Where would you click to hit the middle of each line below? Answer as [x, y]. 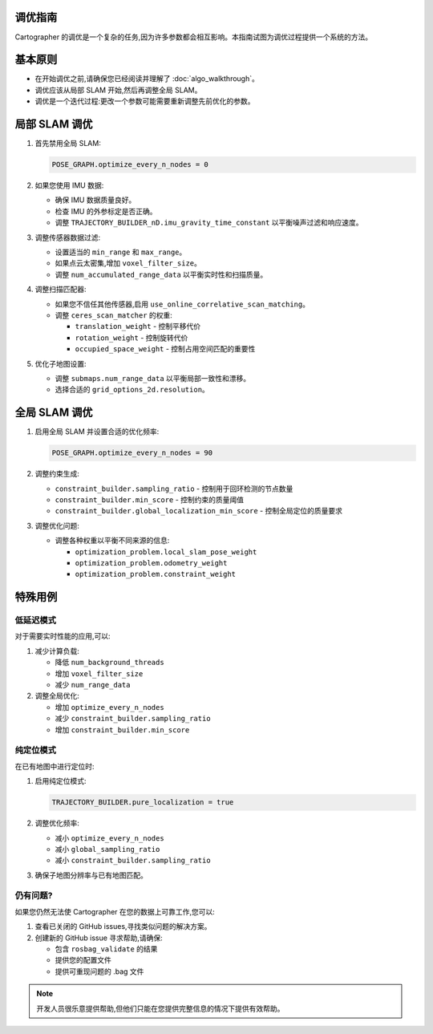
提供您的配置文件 [83, 960]
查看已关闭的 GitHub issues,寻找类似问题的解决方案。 [123, 927]
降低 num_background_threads [109, 663]
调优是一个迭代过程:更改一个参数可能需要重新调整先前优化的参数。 [145, 101]
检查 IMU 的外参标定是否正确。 [106, 211]
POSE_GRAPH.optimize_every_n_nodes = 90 [132, 453]
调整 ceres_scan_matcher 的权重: [113, 315]
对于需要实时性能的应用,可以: [63, 636]
